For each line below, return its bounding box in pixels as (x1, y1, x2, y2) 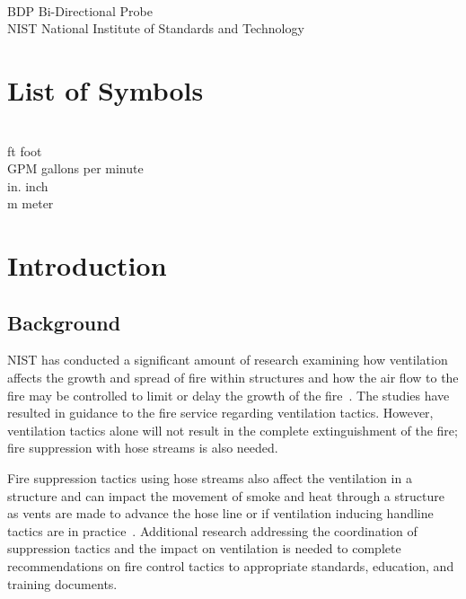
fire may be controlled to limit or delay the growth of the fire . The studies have (7, 385, 450, 404)
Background (7, 308, 121, 336)
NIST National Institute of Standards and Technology (7, 19, 304, 38)
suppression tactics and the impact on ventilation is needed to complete (7, 539, 401, 558)
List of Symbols (7, 71, 204, 108)
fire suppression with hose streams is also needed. (7, 438, 278, 457)
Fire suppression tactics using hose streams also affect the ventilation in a (7, 469, 412, 488)
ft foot (7, 141, 42, 160)
